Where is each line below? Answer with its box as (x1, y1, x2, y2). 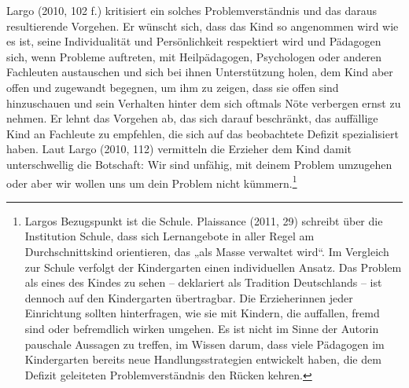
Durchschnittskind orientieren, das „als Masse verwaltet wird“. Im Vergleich (24, 243, 389, 259)
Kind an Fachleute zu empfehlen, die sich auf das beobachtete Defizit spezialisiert (6, 125, 399, 141)
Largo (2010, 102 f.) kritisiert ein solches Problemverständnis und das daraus (6, 2, 377, 18)
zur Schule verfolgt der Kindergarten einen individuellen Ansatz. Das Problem (24, 258, 402, 275)
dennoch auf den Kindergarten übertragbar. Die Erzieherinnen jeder (24, 289, 353, 306)
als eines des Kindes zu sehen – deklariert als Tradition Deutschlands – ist (24, 274, 382, 291)
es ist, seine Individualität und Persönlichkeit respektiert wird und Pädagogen (6, 33, 381, 49)
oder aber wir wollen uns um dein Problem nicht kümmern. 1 (6, 172, 297, 191)
